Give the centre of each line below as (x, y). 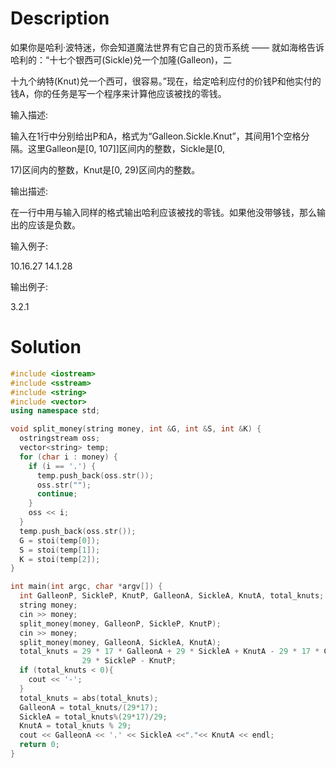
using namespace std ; (55, 411)
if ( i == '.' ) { (62, 466)
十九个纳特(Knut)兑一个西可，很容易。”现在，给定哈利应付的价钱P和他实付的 (166, 81)
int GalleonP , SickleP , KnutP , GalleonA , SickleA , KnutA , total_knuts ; (172, 596)
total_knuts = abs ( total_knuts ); (89, 698)
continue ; (57, 494)
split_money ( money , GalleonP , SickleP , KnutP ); (120, 623)
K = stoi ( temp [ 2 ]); (60, 559)
